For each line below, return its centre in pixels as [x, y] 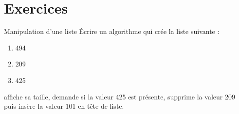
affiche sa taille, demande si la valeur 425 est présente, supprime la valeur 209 [119, 96]
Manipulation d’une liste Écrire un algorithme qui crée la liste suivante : [112, 31]
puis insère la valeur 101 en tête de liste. [64, 106]
